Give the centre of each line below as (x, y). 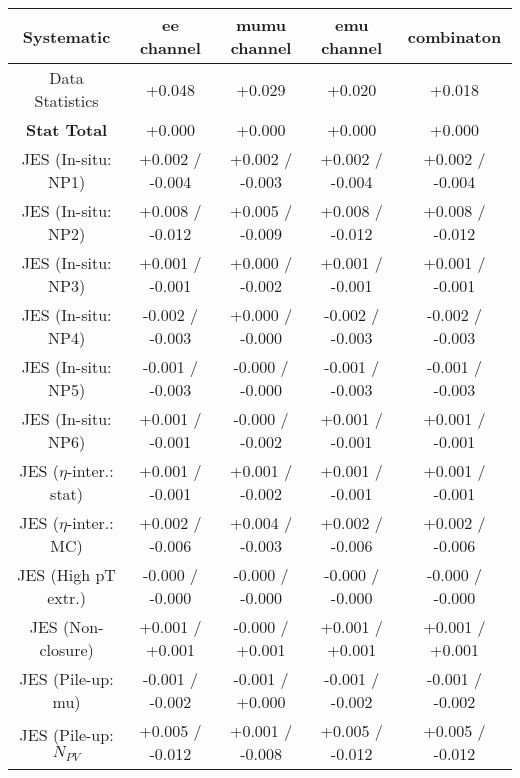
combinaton (454, 36)
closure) (66, 649)
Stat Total (66, 129)
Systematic (66, 36)
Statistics (66, 100)
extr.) (66, 597)
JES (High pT (66, 574)
